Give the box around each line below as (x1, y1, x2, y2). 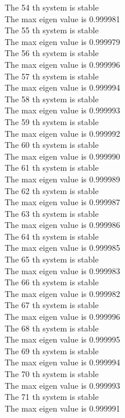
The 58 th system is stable (5, 92, 99, 105)
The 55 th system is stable (5, 24, 99, 36)
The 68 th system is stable (5, 322, 99, 334)
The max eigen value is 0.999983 (5, 264, 120, 277)
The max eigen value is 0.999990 (5, 150, 120, 162)
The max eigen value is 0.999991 (5, 402, 120, 414)
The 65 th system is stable (5, 253, 99, 265)
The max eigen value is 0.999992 (5, 127, 120, 139)
